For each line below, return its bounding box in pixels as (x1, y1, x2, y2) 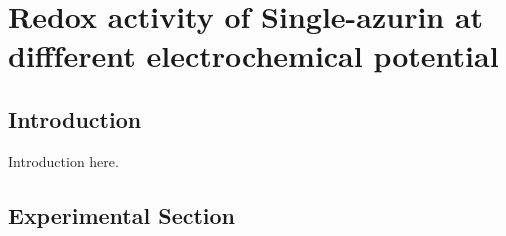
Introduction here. (8, 150, 119, 171)
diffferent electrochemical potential (8, 35, 499, 76)
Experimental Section (8, 199, 236, 230)
